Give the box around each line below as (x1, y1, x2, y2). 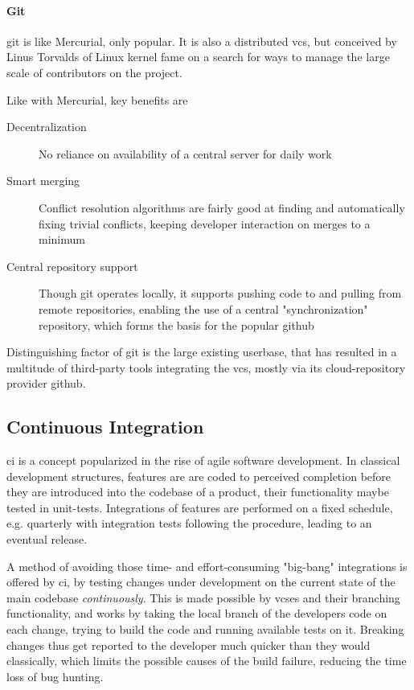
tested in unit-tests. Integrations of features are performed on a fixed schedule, (6, 499, 393, 515)
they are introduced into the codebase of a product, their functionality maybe (6, 483, 389, 500)
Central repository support (6, 257, 138, 274)
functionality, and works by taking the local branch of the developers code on (6, 605, 387, 622)
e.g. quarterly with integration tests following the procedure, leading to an (6, 515, 372, 532)
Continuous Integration (6, 414, 204, 439)
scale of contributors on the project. (6, 64, 182, 80)
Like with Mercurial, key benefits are (6, 91, 188, 108)
